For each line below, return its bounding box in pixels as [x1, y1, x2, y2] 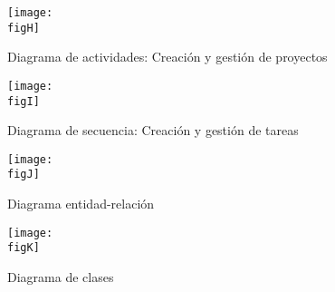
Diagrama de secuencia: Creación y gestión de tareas [7, 121, 299, 140]
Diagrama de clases [7, 268, 114, 287]
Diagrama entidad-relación [7, 194, 155, 213]
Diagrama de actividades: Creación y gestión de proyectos [7, 47, 328, 66]
